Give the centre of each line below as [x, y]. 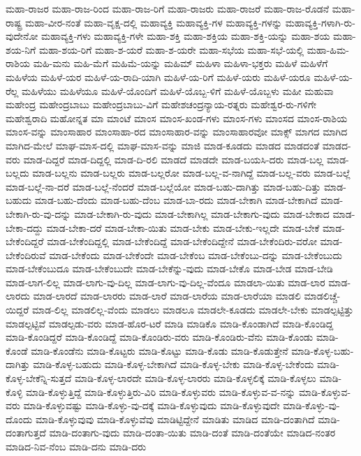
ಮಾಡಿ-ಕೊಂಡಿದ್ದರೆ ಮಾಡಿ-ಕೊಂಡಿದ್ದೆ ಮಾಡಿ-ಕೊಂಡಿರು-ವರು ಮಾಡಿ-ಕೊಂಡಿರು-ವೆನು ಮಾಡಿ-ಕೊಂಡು [160, 337]
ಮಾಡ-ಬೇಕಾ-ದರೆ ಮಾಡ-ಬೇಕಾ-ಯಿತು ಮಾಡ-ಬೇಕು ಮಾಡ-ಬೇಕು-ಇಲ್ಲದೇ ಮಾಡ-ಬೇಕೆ [183, 227]
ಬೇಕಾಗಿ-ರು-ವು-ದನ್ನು [38, 213]
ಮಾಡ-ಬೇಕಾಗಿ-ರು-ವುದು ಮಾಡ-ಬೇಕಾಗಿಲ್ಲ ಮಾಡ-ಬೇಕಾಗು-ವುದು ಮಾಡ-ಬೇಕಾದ [202, 213]
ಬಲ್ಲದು [17, 173]
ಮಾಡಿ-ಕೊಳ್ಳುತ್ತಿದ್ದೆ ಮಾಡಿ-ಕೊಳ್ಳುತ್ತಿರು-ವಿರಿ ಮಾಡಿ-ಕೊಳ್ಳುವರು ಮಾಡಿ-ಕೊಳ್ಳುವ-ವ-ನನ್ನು [161, 391]
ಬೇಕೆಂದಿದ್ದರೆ [25, 241]
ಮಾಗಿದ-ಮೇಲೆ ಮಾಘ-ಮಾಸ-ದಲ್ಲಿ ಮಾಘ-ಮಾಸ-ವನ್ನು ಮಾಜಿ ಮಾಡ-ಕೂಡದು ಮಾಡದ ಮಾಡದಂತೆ [163, 145]
